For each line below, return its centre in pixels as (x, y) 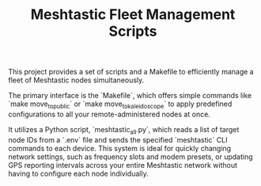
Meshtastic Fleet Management (133, 15)
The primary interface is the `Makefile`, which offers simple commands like (130, 96)
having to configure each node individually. (78, 173)
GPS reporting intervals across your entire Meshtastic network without (123, 165)
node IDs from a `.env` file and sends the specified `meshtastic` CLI (118, 139)
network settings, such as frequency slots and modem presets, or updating (130, 157)
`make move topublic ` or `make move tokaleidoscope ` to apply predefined (120, 104)
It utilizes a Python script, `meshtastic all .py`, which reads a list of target (124, 130)
